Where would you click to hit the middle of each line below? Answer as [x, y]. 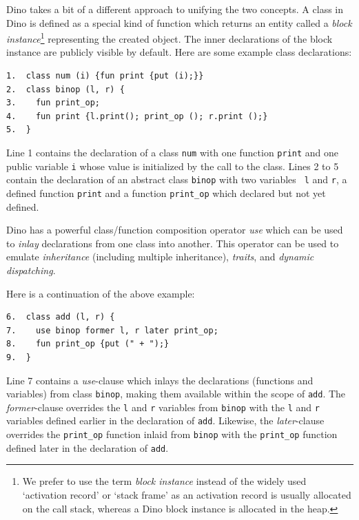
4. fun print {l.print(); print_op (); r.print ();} [137, 116]
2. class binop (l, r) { [65, 89]
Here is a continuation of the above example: [101, 293]
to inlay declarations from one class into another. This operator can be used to [173, 243]
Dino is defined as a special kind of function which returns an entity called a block [179, 22]
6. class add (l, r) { [61, 317]
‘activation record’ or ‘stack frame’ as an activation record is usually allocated [187, 495]
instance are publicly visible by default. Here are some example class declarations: [179, 52]
